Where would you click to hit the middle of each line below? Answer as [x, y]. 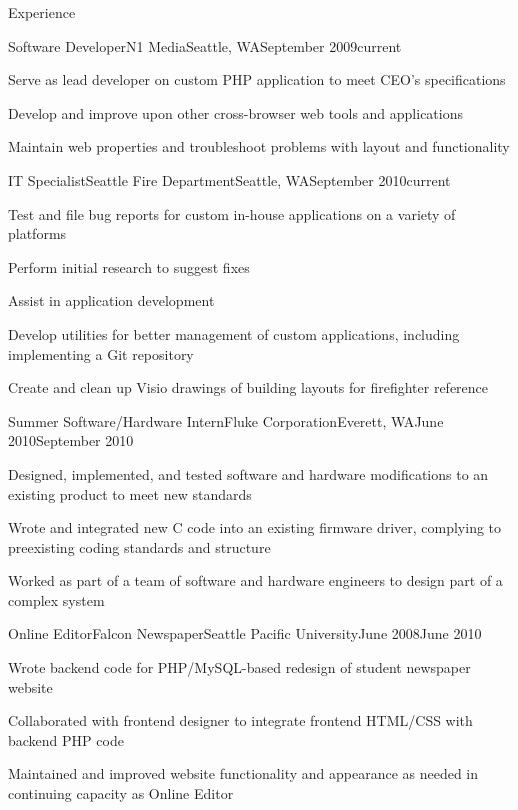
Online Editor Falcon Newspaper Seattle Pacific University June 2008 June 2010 [245, 633]
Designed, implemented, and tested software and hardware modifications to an [248, 473]
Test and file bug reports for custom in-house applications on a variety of [232, 213]
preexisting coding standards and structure [139, 546]
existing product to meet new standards [130, 493]
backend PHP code [66, 739]
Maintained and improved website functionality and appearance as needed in [243, 773]
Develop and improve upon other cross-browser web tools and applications [235, 112]
